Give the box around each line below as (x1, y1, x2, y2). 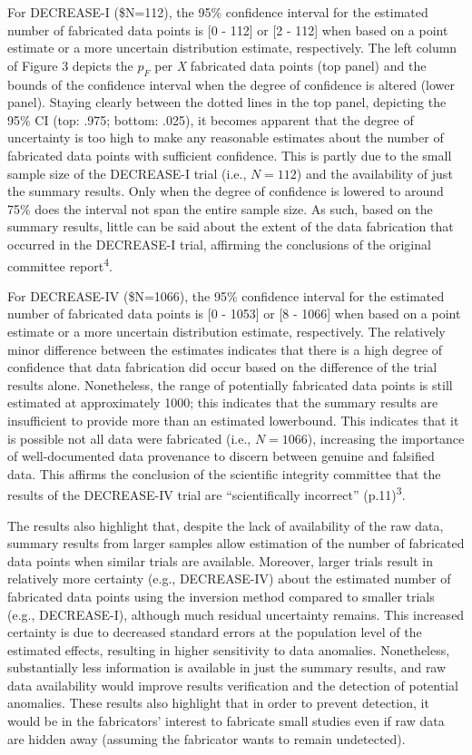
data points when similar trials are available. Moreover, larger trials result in (7, 551, 433, 570)
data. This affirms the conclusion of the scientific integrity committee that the (7, 464, 441, 483)
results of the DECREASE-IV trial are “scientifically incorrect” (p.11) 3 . (7, 483, 406, 504)
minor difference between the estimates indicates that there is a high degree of (7, 339, 443, 358)
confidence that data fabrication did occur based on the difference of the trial (7, 358, 438, 377)
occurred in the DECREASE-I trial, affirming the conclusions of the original (7, 234, 431, 253)
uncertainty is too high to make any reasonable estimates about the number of (7, 128, 444, 147)
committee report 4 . (7, 253, 113, 275)
